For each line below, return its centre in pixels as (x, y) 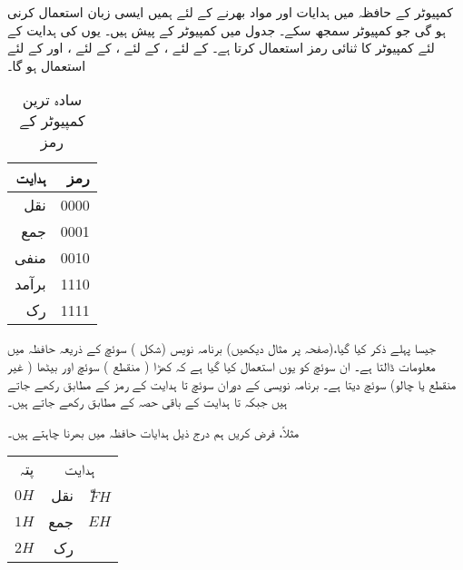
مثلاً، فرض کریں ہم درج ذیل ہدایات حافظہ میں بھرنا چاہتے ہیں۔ (153, 432)
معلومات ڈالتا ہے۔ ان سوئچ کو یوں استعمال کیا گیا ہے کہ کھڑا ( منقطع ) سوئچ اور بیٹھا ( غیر (222, 365)
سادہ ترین (52, 100)
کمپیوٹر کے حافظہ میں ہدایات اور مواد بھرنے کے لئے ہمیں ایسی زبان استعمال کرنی (230, 12)
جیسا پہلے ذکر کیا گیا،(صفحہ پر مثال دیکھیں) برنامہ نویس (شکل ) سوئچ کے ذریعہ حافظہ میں (222, 348)
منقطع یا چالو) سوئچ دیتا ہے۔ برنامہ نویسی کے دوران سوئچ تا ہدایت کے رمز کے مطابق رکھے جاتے (232, 383)
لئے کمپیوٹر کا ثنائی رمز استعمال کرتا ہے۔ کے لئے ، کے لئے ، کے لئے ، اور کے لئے (221, 48)
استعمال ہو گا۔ (47, 65)
